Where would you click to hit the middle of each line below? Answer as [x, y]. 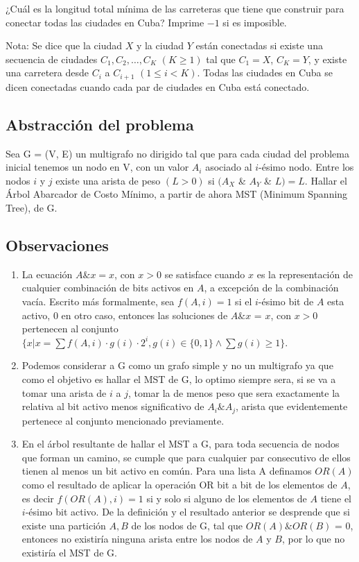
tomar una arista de [64, 392]
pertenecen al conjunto [70, 329]
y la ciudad [160, 45]
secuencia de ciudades [52, 59]
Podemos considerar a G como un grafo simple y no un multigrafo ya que [177, 365]
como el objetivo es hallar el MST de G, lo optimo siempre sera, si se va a [179, 378]
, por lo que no [313, 539]
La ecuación [47, 274]
